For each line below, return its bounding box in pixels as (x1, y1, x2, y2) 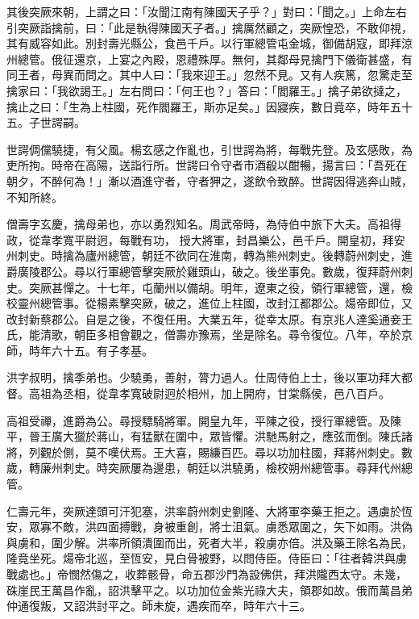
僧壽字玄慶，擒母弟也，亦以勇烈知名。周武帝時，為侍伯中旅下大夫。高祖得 (6, 215, 401, 232)
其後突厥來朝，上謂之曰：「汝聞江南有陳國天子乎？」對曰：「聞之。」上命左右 (6, 3, 407, 19)
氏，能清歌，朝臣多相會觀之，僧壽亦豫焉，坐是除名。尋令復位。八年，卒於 (6, 326, 401, 343)
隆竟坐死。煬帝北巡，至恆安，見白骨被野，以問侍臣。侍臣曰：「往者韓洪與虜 (6, 550, 407, 567)
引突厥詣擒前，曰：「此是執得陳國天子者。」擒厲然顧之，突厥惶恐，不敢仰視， (6, 19, 413, 36)
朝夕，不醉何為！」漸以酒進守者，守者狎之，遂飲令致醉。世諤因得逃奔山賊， (6, 172, 413, 189)
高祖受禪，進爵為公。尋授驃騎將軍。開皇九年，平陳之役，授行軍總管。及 (6, 412, 390, 429)
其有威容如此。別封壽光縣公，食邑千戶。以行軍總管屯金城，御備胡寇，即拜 (6, 35, 401, 52)
